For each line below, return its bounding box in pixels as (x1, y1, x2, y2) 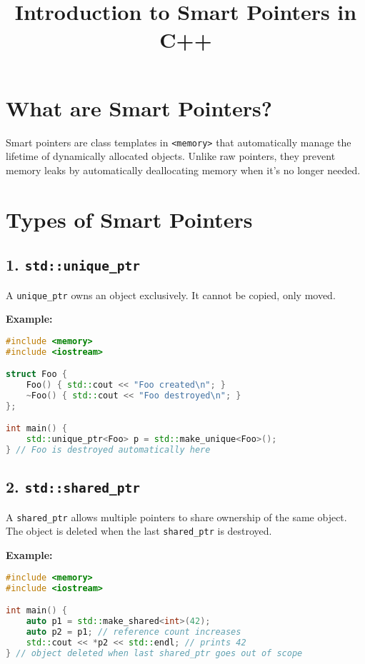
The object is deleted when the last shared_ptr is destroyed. (6, 523, 272, 538)
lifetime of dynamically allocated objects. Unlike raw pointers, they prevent (6, 149, 336, 164)
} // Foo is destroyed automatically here (6, 445, 211, 456)
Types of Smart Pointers (6, 204, 253, 233)
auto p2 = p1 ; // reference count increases (26, 626, 241, 637)
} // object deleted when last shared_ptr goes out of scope (6, 648, 303, 658)
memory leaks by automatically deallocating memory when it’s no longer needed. (6, 162, 361, 177)
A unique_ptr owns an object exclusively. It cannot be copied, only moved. (6, 287, 336, 302)
